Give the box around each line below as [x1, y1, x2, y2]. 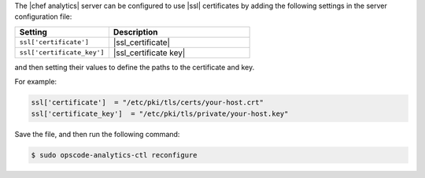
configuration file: [14, 12, 72, 21]
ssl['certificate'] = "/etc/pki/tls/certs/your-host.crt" [31, 98, 264, 107]
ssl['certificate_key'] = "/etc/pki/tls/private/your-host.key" [31, 109, 289, 118]
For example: [14, 77, 57, 87]
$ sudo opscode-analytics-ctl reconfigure [31, 150, 198, 159]
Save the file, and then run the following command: [14, 129, 180, 139]
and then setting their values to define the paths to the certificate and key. [14, 62, 255, 72]
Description [113, 26, 158, 37]
